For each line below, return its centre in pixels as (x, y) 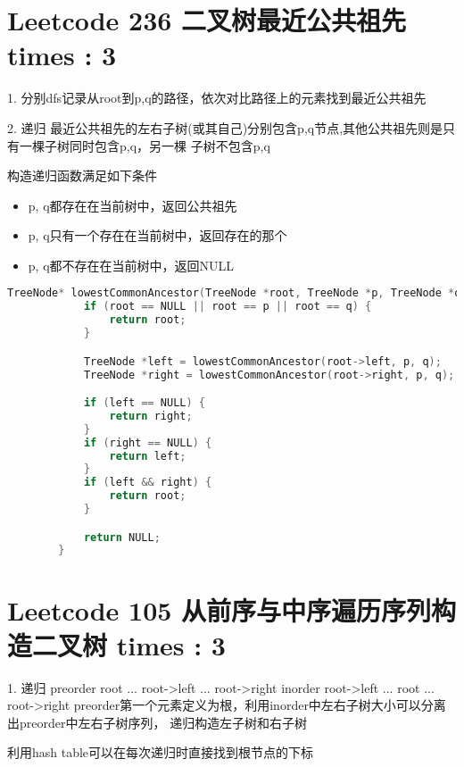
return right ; (151, 416)
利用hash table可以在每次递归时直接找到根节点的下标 (161, 752)
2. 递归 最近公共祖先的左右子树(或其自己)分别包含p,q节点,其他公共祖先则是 (225, 127)
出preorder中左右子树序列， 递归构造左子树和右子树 (157, 722)
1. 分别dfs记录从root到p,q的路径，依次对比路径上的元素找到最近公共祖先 (217, 98)
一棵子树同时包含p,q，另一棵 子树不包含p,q (145, 145)
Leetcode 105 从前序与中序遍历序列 (220, 609)
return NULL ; (122, 537)
